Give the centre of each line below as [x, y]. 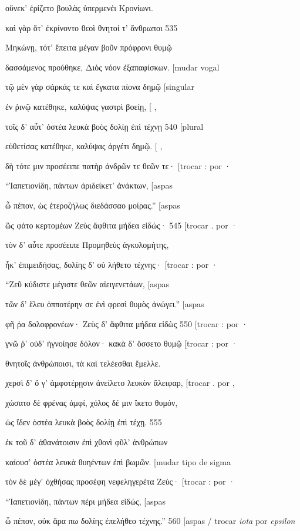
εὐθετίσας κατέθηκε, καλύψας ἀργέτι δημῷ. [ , [84, 146]
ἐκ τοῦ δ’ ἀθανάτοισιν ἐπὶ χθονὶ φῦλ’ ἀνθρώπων [87, 442]
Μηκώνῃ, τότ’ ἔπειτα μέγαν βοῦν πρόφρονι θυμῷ [89, 47]
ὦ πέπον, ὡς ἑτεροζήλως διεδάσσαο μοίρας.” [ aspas [93, 205]
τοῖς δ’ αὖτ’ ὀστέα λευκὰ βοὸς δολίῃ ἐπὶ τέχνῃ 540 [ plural [105, 126]
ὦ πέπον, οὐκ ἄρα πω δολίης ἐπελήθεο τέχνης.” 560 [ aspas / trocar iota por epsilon [150, 521]
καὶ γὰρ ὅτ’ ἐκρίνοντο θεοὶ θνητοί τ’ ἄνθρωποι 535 [92, 27]
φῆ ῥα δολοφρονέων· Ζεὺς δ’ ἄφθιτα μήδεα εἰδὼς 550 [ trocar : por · [127, 323]
